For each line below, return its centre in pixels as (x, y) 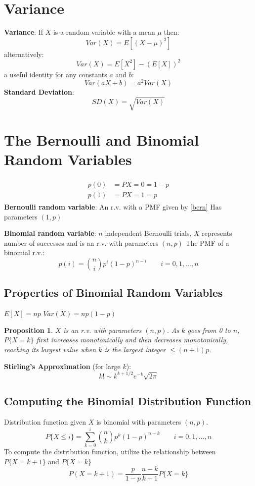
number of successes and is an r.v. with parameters (81, 243)
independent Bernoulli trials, (148, 233)
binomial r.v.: (24, 252)
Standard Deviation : (39, 92)
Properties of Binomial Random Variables (113, 293)
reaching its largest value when (50, 349)
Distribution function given (45, 422)
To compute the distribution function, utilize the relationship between (110, 451)
